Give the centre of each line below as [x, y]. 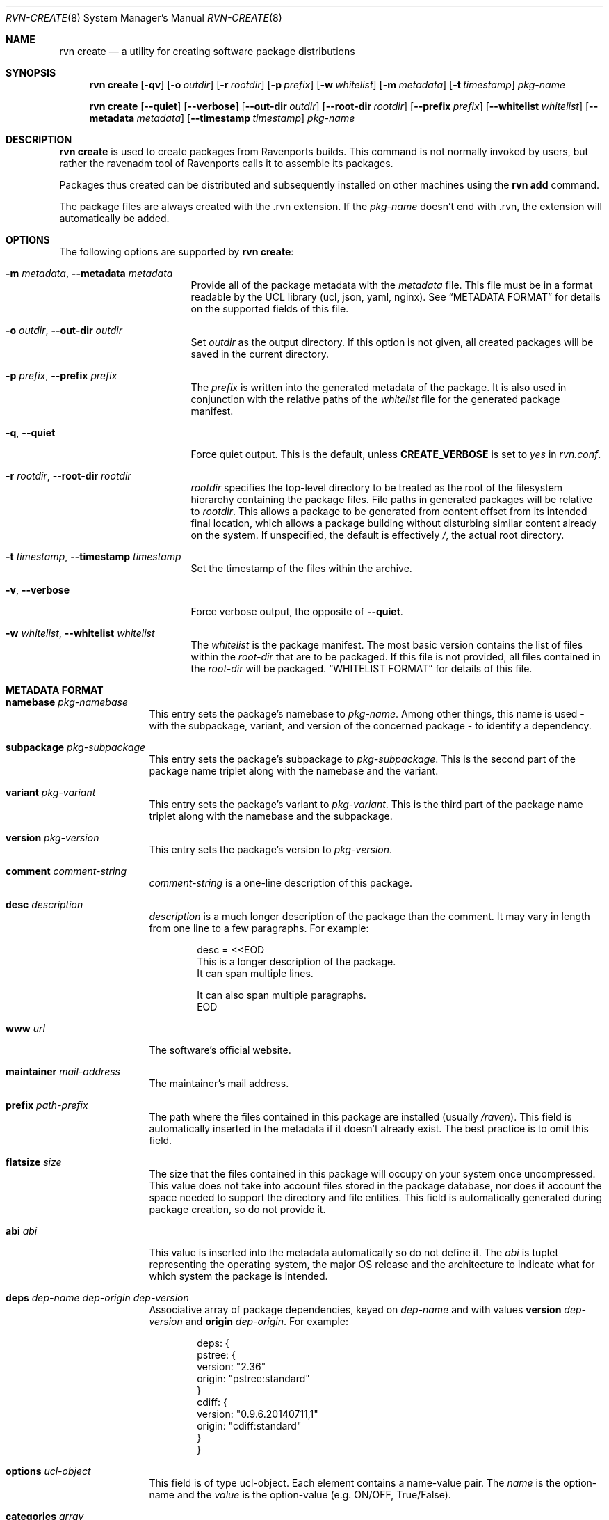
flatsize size [34, 1162]
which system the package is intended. [238, 1276]
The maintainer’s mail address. [219, 1083]
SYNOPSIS [31, 73]
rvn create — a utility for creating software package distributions [207, 51]
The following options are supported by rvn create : [177, 252]
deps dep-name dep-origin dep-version [97, 1298]
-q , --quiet [31, 433]
